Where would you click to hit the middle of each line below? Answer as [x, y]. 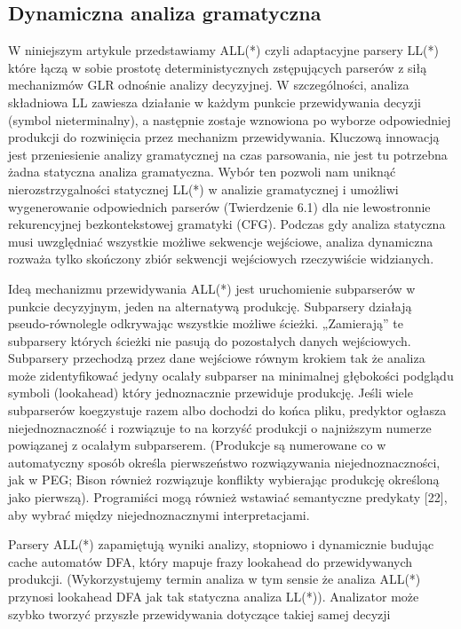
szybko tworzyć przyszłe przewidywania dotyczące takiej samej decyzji [199, 613]
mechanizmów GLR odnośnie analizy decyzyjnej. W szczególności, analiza [209, 85]
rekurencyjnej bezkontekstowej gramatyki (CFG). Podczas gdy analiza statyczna [227, 224]
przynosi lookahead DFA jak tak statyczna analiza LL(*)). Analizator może [214, 597]
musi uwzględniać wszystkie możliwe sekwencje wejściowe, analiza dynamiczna [221, 241]
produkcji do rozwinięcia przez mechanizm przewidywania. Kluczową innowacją [224, 137]
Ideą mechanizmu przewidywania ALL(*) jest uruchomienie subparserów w [212, 288]
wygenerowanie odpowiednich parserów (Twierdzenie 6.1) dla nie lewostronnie [219, 206]
